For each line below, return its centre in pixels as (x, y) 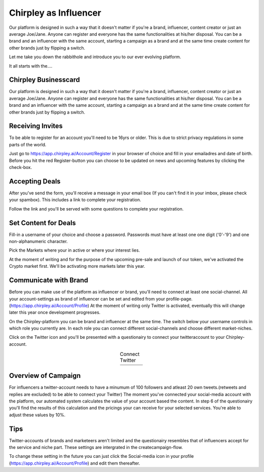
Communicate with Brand (49, 280)
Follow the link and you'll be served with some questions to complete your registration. (96, 209)
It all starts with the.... (31, 66)
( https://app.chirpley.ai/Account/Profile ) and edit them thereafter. (75, 463)
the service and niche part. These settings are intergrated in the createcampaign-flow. (96, 447)
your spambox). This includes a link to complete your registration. (75, 200)
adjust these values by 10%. (37, 415)
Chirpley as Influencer (55, 13)
